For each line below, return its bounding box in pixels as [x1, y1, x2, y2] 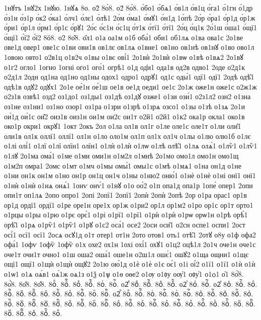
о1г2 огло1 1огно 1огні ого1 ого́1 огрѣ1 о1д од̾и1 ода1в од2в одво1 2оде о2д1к [4, 61, 245, 72]
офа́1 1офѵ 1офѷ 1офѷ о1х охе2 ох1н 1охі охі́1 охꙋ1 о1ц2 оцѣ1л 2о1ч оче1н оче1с [4, 239, 256, 250]
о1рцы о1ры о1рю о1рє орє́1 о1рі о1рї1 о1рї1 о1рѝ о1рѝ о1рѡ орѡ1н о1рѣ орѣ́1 [4, 209, 248, 220]
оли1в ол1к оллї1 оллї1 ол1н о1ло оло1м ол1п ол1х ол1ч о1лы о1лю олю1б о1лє [4, 130, 251, 141]
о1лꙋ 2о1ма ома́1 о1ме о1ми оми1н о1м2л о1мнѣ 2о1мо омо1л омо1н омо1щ [4, 150, 239, 161]
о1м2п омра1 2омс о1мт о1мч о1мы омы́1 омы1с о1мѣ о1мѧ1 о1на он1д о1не [4, 160, 241, 171]
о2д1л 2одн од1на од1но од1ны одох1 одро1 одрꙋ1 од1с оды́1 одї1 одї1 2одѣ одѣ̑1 [4, 71, 254, 82]
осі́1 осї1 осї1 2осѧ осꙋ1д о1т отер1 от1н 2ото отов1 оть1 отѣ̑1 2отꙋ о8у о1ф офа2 [4, 229, 256, 239]
